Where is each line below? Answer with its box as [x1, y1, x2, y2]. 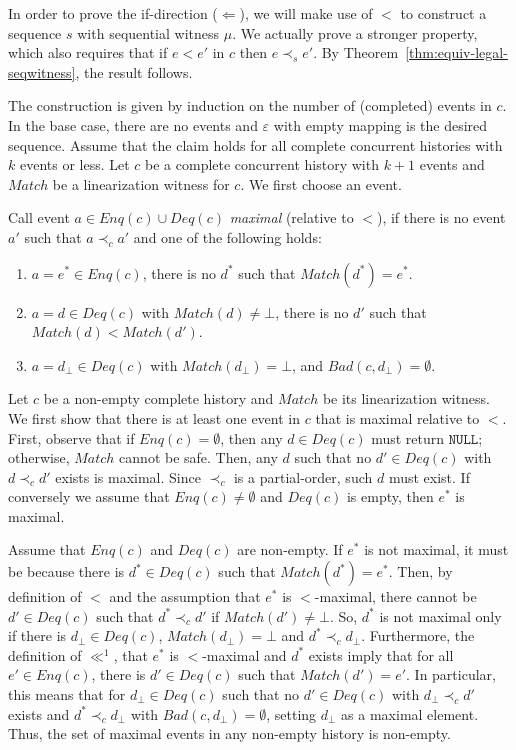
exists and [8, 703, 70, 724]
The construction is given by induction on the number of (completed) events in [8, 95, 492, 116]
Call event [8, 207, 70, 228]
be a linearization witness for [52, 173, 230, 194]
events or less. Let [19, 154, 130, 175]
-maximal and [202, 644, 287, 665]
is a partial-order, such [233, 466, 373, 487]
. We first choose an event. [240, 173, 402, 194]
